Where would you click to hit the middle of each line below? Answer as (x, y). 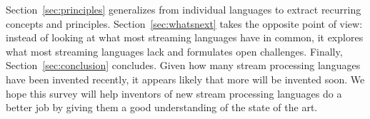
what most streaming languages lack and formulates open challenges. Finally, (174, 51)
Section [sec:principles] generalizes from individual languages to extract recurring (184, 9)
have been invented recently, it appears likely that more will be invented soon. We (185, 79)
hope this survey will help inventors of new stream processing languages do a (174, 93)
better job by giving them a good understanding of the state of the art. (162, 107)
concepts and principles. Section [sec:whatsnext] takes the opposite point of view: (184, 23)
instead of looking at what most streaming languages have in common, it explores (185, 37)
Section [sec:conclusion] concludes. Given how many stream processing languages (183, 65)
